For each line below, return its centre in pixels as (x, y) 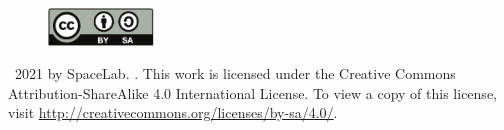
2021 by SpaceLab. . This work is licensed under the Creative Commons (235, 73)
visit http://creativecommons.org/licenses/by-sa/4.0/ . (173, 112)
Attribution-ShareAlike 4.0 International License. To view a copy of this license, (252, 92)
